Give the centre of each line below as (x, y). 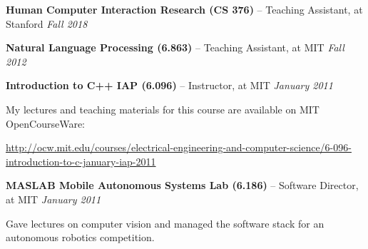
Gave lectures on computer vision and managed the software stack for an (165, 223)
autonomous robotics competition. (80, 237)
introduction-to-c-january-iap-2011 (81, 161)
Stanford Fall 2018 (47, 23)
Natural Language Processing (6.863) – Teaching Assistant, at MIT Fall (175, 47)
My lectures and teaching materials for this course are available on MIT (163, 109)
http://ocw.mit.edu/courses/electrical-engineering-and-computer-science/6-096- (179, 147)
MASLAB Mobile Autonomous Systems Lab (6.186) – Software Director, (182, 185)
